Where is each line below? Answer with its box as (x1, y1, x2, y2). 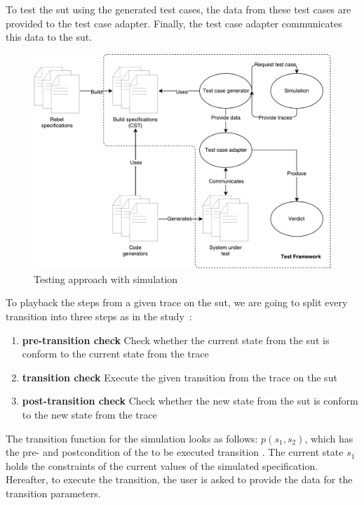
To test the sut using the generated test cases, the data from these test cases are (6, 2, 351, 16)
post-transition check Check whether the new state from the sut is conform (22, 393, 358, 408)
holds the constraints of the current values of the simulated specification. (6, 458, 318, 473)
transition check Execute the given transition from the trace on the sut (22, 369, 337, 384)
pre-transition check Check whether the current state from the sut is (22, 332, 330, 347)
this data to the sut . (6, 29, 93, 44)
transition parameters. (6, 485, 101, 500)
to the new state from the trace (22, 407, 157, 421)
